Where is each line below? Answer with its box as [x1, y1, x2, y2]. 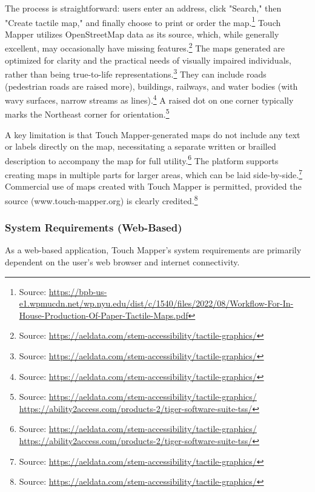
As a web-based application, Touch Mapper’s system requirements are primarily [5, 244, 302, 256]
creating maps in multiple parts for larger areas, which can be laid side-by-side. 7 [5, 167, 303, 181]
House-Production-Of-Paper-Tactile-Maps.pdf [19, 308, 188, 321]
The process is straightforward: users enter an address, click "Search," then [5, 2, 282, 14]
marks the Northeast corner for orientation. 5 [5, 106, 170, 121]
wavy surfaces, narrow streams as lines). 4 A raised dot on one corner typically [5, 92, 294, 106]
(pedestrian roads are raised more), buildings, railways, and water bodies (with [5, 79, 298, 92]
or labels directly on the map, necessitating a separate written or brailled [5, 140, 276, 153]
